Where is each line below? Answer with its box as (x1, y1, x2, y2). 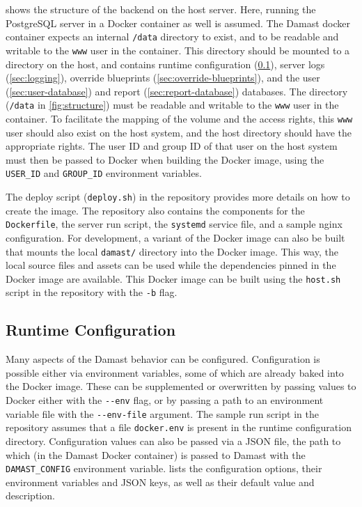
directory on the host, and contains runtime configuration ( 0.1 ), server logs (6, 56, 325, 71)
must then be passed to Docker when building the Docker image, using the (6, 152, 324, 166)
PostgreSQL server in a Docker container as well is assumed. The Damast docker (6, 15, 350, 30)
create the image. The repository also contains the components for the (6, 203, 305, 217)
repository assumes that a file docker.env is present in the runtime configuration (6, 420, 352, 435)
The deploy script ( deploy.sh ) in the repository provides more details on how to (6, 189, 350, 204)
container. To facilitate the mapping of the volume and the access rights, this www (6, 111, 353, 125)
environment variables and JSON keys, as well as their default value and (6, 474, 315, 489)
